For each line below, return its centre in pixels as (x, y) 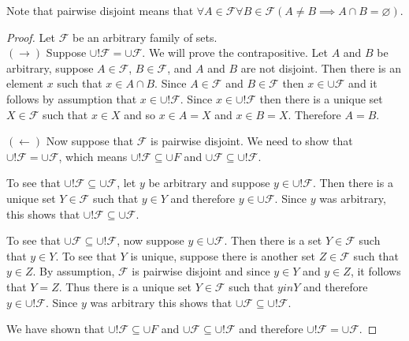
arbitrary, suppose (50, 67)
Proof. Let (31, 37)
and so (140, 114)
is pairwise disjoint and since (201, 271)
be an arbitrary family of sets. (145, 37)
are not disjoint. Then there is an (321, 67)
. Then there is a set (273, 240)
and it (363, 83)
